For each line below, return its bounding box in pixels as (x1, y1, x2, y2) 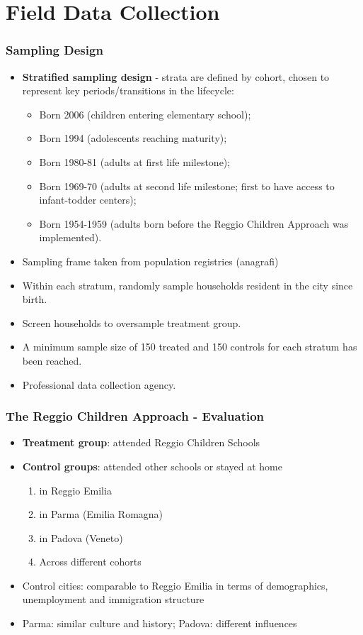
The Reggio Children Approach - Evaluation (6, 407, 265, 425)
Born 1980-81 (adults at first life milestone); (39, 154, 231, 169)
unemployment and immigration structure (22, 592, 204, 607)
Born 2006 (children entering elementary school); (39, 106, 251, 121)
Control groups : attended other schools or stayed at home (22, 458, 282, 473)
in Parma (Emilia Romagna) (39, 507, 163, 521)
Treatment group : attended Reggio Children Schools (22, 435, 260, 450)
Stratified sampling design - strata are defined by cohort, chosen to (22, 69, 330, 84)
